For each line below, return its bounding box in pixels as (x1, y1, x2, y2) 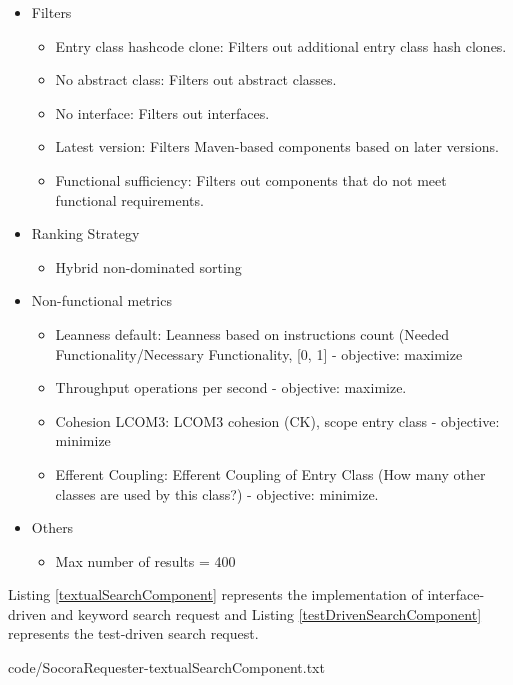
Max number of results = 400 (55, 550, 236, 571)
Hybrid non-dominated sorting (55, 256, 242, 277)
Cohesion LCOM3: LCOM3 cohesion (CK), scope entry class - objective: (55, 410, 500, 431)
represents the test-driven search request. (8, 623, 259, 644)
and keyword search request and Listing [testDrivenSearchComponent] (50, 603, 482, 624)
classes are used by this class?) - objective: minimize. (55, 483, 379, 504)
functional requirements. (55, 189, 204, 210)
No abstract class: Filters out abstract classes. (55, 69, 337, 90)
